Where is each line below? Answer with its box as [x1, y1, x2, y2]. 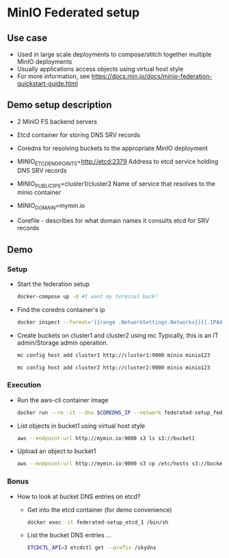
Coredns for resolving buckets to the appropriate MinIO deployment [16, 144, 208, 152]
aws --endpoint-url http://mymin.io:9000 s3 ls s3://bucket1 [16, 435, 196, 441]
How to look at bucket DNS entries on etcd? [16, 492, 141, 500]
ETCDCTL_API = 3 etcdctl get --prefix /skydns [27, 544, 157, 551]
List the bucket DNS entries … [27, 531, 111, 539]
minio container [16, 189, 62, 197]
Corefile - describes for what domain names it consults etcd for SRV [16, 217, 210, 225]
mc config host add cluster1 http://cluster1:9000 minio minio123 [16, 352, 211, 359]
